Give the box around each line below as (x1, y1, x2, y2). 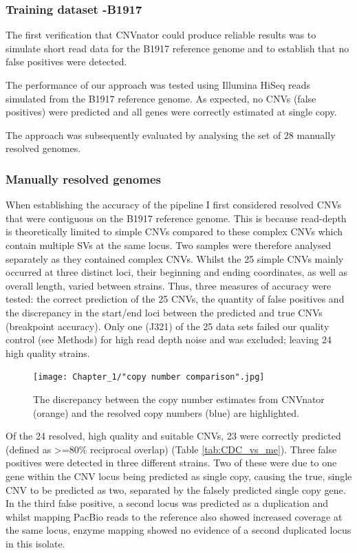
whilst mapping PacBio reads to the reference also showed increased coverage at (6, 509, 343, 523)
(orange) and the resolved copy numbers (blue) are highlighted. (33, 405, 299, 420)
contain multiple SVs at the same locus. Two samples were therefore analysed (6, 237, 332, 252)
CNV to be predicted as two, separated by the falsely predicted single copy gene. (6, 482, 346, 497)
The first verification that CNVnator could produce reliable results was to (6, 28, 316, 42)
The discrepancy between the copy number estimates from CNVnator (33, 391, 325, 406)
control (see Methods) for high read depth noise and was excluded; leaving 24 (6, 332, 332, 347)
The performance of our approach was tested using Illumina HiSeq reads (6, 78, 311, 91)
